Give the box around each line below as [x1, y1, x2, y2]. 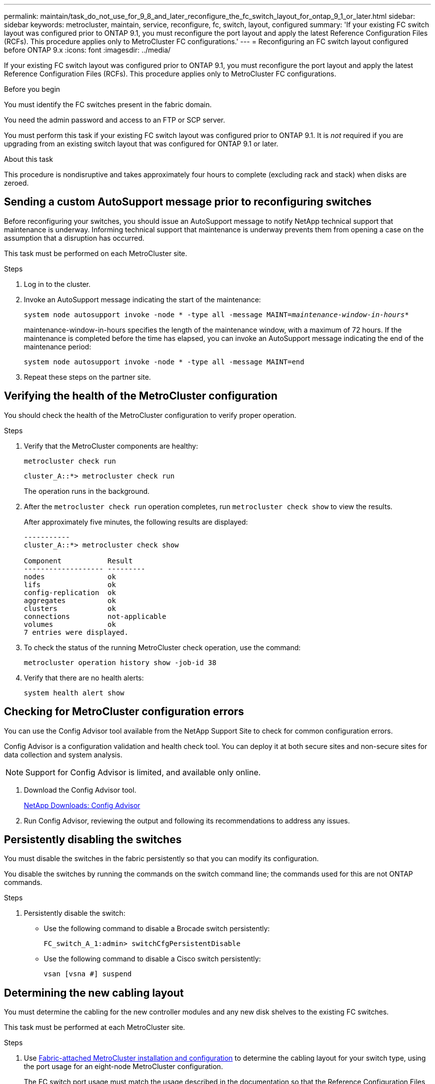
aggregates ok [24, 596, 116, 605]
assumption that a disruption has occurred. [4, 233, 145, 242]
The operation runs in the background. [24, 486, 150, 495]
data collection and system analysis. [4, 750, 123, 759]
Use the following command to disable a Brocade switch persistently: [44, 924, 270, 933]
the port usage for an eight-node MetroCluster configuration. [24, 1062, 223, 1071]
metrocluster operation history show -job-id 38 [24, 658, 217, 667]
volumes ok [24, 620, 116, 628]
